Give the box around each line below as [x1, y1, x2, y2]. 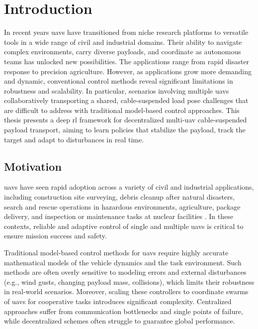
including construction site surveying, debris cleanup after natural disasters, [4, 192, 235, 202]
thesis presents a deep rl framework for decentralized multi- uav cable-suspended [4, 114, 247, 125]
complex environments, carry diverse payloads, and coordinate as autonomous [4, 46, 241, 57]
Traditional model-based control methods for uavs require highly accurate [4, 247, 229, 258]
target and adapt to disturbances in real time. [4, 134, 144, 144]
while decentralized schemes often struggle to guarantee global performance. [4, 316, 235, 326]
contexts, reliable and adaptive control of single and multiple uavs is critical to [4, 220, 244, 231]
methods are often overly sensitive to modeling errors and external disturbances [4, 267, 247, 277]
